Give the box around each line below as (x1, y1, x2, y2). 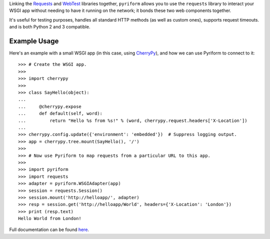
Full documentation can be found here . (9, 226, 89, 232)
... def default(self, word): (18, 110, 102, 116)
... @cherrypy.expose (18, 103, 82, 109)
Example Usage (9, 36, 59, 45)
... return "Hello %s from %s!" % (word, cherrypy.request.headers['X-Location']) (18, 117, 247, 123)
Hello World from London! (18, 215, 82, 221)
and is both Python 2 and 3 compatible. (9, 24, 90, 30)
